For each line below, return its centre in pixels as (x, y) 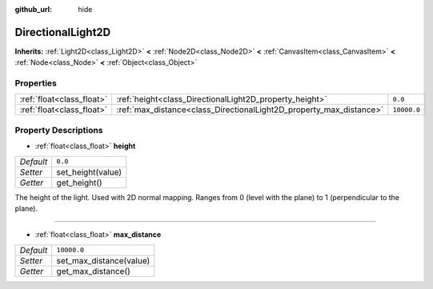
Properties (36, 83)
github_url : (33, 9)
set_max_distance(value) (103, 260)
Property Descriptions (59, 130)
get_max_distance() (94, 271)
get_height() (80, 183)
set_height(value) (89, 172)
